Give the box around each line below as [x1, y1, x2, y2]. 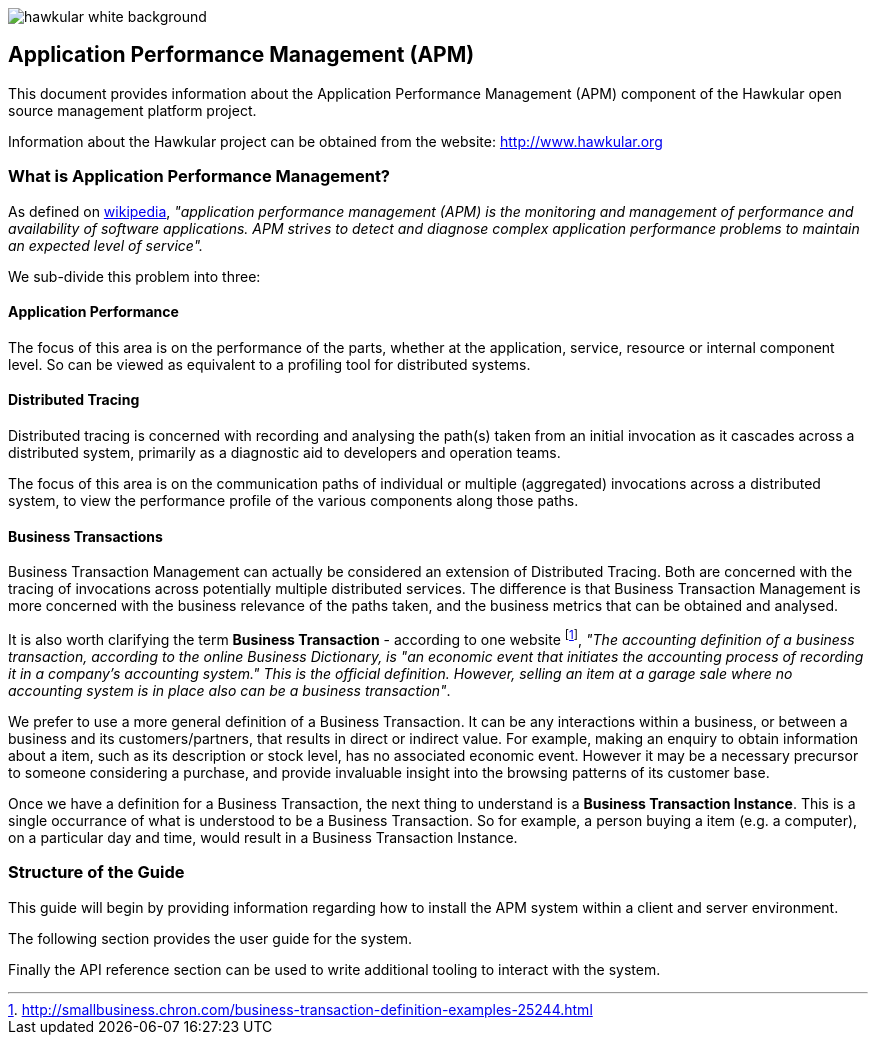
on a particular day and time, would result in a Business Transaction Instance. [8, 828, 518, 846]
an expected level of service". [8, 236, 204, 254]
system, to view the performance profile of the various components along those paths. [8, 492, 579, 510]
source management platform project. [8, 101, 257, 119]
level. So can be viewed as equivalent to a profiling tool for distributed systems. [8, 355, 531, 373]
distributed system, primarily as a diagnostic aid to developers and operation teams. [8, 444, 561, 462]
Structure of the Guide [8, 862, 185, 883]
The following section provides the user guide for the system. [8, 929, 413, 947]
